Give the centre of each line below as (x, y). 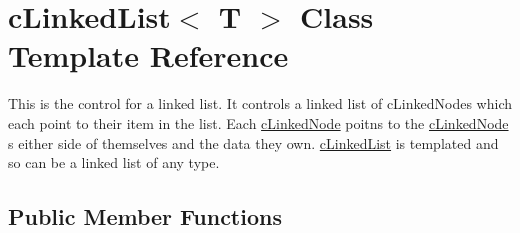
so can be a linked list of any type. (114, 162)
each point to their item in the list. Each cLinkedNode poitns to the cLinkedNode (258, 122)
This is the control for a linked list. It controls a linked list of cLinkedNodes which (260, 103)
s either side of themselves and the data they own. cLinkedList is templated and (253, 142)
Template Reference (148, 55)
